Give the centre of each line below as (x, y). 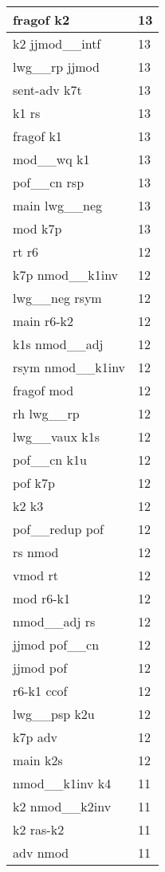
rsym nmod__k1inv (69, 367)
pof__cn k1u (50, 460)
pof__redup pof (58, 529)
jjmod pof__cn (56, 644)
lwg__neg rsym (57, 298)
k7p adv (35, 737)
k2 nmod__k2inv (62, 806)
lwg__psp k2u (54, 714)
